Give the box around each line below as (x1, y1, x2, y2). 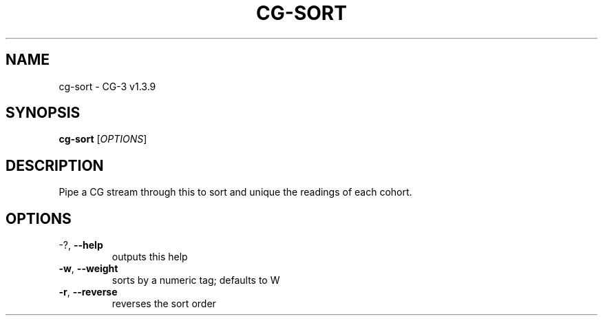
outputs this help (112, 251, 188, 263)
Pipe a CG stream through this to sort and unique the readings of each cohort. (59, 186, 412, 198)
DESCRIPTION (6, 156, 104, 174)
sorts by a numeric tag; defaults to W (112, 274, 280, 287)
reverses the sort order (112, 298, 216, 310)
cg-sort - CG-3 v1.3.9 (59, 80, 156, 92)
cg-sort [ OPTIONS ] (59, 133, 147, 145)
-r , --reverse (59, 286, 118, 298)
